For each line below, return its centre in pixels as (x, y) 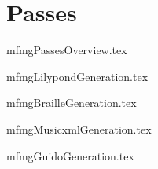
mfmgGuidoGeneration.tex (70, 155)
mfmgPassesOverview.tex (67, 50)
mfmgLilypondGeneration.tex (77, 76)
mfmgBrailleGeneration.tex (72, 103)
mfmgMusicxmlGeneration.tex (79, 129)
